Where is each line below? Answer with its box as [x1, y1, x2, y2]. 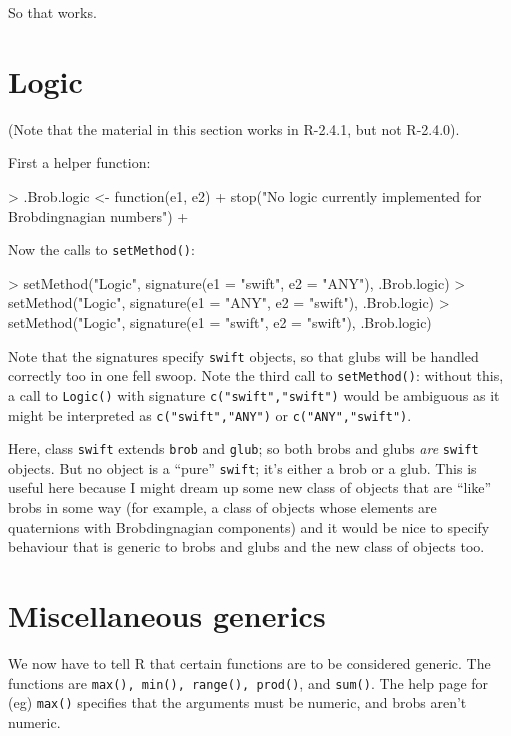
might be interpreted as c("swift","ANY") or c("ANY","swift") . [8, 404, 412, 425]
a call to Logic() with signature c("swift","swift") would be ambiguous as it [8, 384, 500, 405]
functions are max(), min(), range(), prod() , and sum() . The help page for [8, 672, 489, 693]
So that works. [8, 2, 97, 22]
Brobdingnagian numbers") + [8, 205, 189, 226]
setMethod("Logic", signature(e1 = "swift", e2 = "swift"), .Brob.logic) [8, 311, 432, 332]
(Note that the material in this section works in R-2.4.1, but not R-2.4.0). [8, 118, 460, 139]
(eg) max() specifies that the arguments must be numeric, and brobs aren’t [8, 692, 467, 713]
